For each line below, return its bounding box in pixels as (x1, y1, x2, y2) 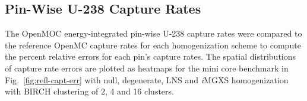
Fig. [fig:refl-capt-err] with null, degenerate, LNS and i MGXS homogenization (5, 73, 289, 86)
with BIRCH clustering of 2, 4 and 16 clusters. (5, 85, 174, 97)
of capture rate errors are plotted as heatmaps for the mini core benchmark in (5, 61, 289, 74)
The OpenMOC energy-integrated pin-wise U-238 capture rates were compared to (5, 27, 302, 40)
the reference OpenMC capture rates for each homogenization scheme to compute (5, 38, 301, 51)
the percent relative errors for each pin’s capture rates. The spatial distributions (5, 50, 296, 63)
